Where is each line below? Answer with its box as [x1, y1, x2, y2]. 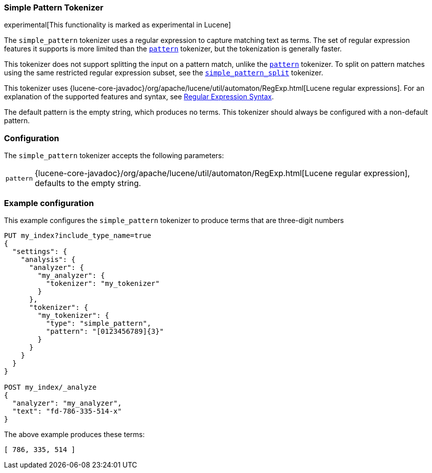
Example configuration [4, 198, 94, 208]
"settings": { [12, 247, 67, 255]
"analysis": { [20, 255, 76, 263]
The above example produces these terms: [4, 430, 145, 439]
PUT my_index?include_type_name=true [4, 231, 152, 239]
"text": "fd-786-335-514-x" [12, 407, 122, 415]
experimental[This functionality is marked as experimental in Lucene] [4, 20, 231, 29]
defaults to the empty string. [34, 178, 141, 189]
